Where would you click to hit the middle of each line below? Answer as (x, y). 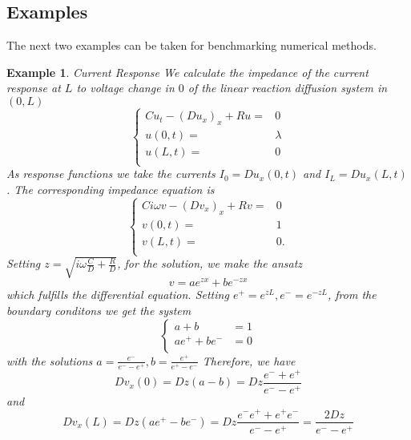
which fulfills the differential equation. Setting (118, 295)
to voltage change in (125, 88)
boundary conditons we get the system (99, 310)
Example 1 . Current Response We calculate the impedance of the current (187, 72)
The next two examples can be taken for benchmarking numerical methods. (191, 45)
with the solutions (50, 360)
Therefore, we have (249, 360)
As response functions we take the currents (111, 174)
